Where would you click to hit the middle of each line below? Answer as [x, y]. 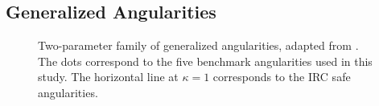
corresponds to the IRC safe [282, 77]
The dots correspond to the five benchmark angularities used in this [205, 61]
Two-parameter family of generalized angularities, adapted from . [198, 45]
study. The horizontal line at [108, 77]
